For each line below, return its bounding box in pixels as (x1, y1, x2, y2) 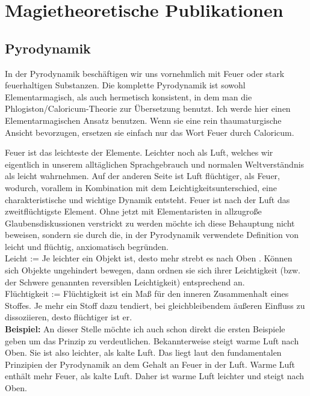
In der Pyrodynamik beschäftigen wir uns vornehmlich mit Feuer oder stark (5, 67, 285, 79)
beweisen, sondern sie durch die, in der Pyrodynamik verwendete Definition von (5, 228, 299, 241)
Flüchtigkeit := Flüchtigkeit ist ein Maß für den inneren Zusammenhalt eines (5, 287, 289, 300)
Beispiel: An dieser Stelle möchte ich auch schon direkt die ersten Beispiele (5, 323, 285, 335)
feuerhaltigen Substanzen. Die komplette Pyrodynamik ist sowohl (5, 79, 246, 91)
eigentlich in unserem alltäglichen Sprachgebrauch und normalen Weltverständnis (5, 157, 305, 170)
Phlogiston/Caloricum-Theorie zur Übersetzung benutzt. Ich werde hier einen (5, 102, 291, 115)
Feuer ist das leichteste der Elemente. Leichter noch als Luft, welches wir (5, 146, 273, 159)
